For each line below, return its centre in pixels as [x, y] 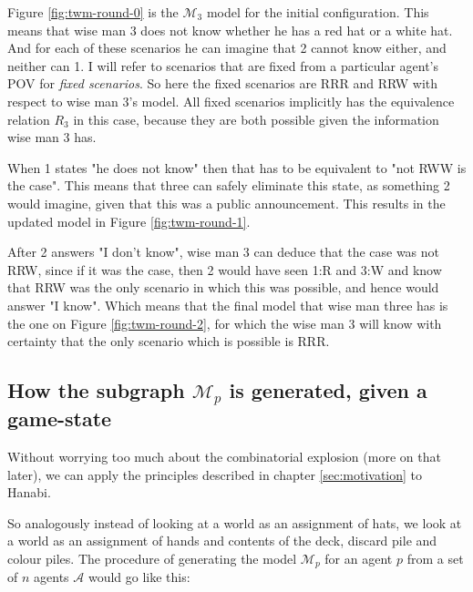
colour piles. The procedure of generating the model [152, 559]
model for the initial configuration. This [318, 12]
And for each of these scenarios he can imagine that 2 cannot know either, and [227, 48]
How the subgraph [96, 390]
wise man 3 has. [52, 137]
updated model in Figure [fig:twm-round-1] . [129, 221]
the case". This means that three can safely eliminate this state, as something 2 [229, 185]
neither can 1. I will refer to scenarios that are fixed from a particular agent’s [223, 65]
